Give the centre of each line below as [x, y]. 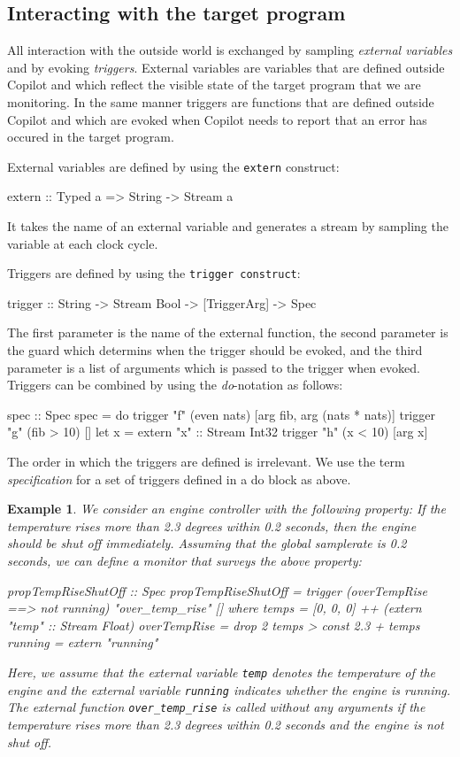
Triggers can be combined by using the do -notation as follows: [175, 385]
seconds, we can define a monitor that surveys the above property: [184, 560]
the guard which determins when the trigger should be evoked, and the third [215, 350]
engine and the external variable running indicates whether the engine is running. [229, 689]
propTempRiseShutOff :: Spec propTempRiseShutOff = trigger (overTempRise [217, 590]
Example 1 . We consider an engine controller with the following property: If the [226, 509]
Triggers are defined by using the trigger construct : [154, 273]
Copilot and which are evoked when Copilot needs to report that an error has [217, 119]
